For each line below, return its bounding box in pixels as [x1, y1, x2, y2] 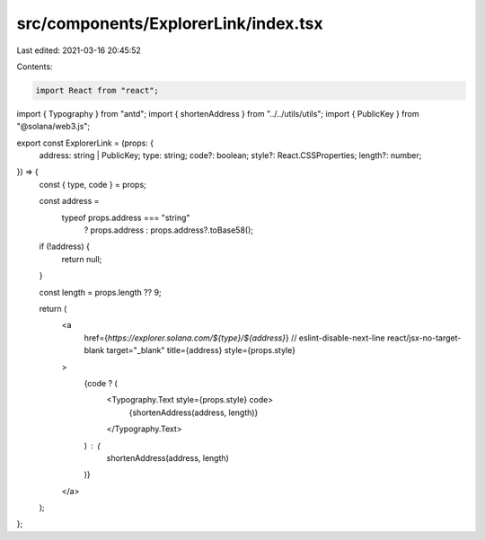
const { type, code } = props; [39, 179, 147, 190]
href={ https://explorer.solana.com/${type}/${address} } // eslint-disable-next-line [84, 332, 385, 343]
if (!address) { [39, 241, 90, 252]
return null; [61, 253, 102, 264]
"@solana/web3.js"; [16, 121, 91, 132]
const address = [39, 196, 100, 207]
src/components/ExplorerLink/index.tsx [16, 13, 323, 33]
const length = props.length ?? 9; [39, 287, 162, 297]
